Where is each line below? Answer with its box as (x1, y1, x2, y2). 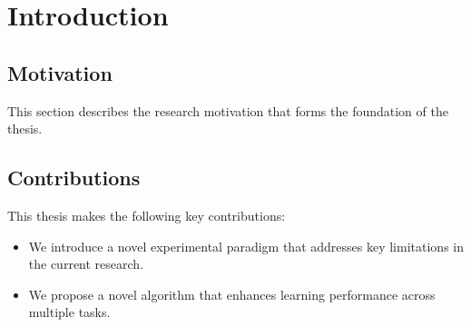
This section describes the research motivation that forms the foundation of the (7, 101, 448, 120)
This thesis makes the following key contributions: (7, 205, 286, 224)
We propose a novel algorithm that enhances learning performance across (28, 284, 436, 303)
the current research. (28, 254, 144, 273)
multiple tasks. (28, 302, 111, 322)
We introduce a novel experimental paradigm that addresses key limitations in (28, 236, 464, 255)
